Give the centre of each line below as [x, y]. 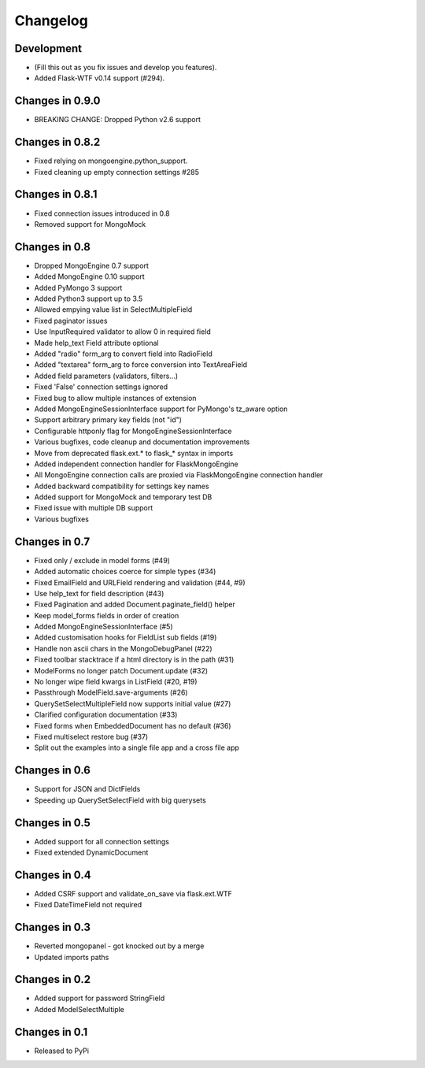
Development [48, 48]
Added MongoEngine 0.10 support [89, 276]
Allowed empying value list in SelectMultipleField [113, 310]
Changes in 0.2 [52, 979]
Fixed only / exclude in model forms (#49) [102, 560]
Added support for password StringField [100, 998]
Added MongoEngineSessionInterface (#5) [103, 627]
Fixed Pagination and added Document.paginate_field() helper [135, 604]
